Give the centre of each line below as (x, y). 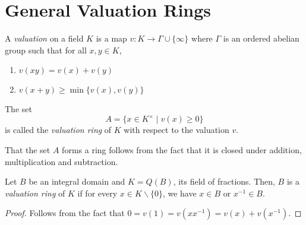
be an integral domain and (77, 181)
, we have (179, 193)
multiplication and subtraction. (61, 161)
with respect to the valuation (176, 130)
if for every (97, 193)
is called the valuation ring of (58, 130)
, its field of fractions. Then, (224, 181)
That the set (28, 150)
